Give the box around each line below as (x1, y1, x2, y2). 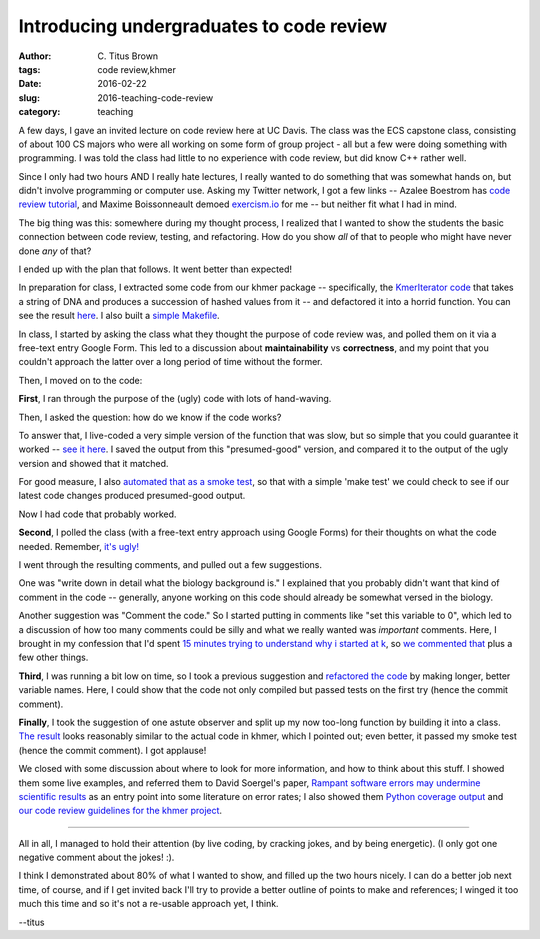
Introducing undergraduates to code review (18, 15, 388, 37)
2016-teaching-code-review (97, 91, 214, 104)
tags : (18, 63, 41, 75)
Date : (18, 78, 42, 90)
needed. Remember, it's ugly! (18, 540, 140, 552)
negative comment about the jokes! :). (18, 851, 175, 864)
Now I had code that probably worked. (18, 508, 177, 520)
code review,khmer (97, 63, 177, 75)
